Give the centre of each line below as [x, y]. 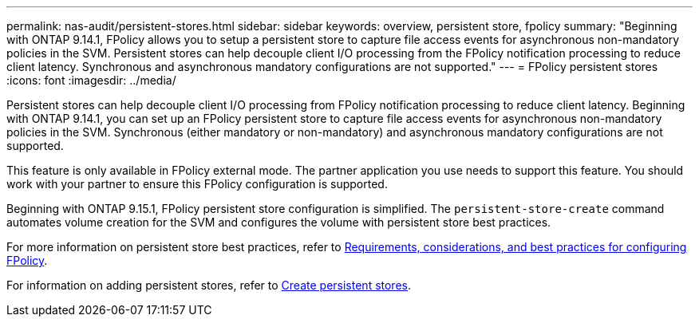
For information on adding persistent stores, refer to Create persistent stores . [209, 285]
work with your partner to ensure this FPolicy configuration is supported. [197, 184]
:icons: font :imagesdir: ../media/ [91, 80]
